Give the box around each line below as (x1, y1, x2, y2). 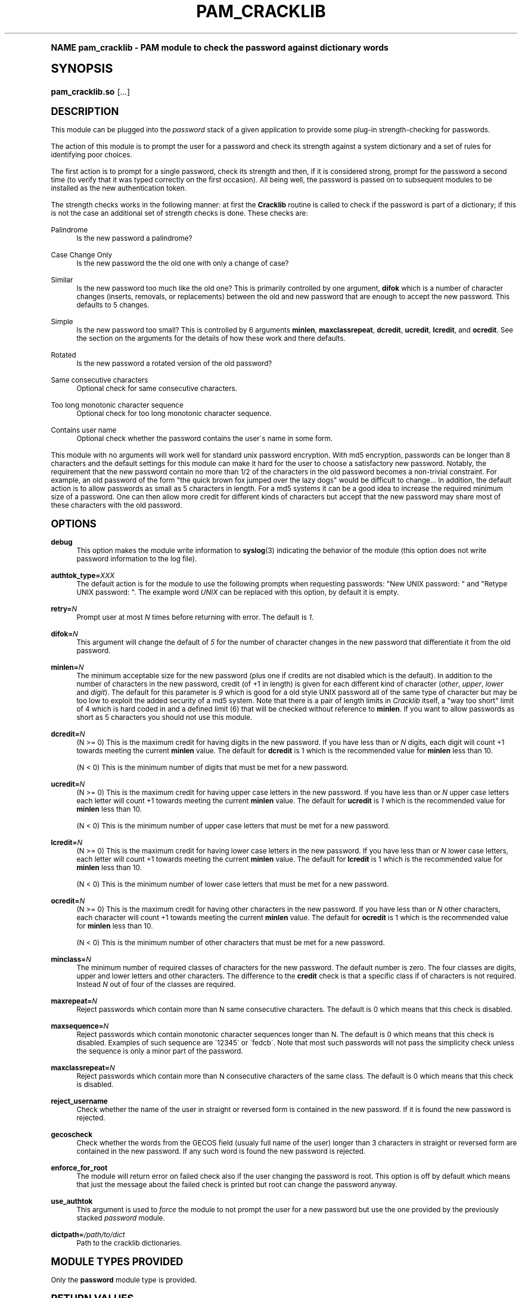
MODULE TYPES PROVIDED (51, 1255, 184, 1268)
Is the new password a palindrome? (76, 234, 192, 243)
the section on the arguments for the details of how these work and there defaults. (76, 334, 346, 343)
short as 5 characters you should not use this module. (76, 713, 253, 722)
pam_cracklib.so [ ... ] (51, 86, 130, 97)
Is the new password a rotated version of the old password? (76, 359, 272, 368)
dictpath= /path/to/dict (51, 1230, 125, 1239)
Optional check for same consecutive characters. (76, 384, 238, 393)
